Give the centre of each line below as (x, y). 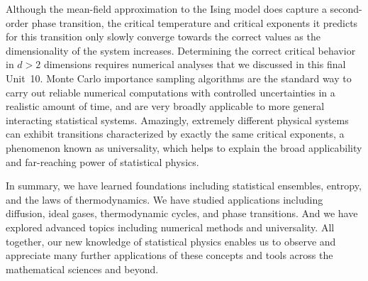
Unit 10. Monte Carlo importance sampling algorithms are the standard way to (179, 78)
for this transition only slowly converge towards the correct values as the (163, 37)
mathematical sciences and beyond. (82, 269)
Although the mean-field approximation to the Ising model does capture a (166, 9)
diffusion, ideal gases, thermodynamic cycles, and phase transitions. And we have (182, 213)
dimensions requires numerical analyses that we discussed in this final (195, 64)
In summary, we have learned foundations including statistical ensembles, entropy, (184, 186)
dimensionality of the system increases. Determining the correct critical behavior (181, 50)
